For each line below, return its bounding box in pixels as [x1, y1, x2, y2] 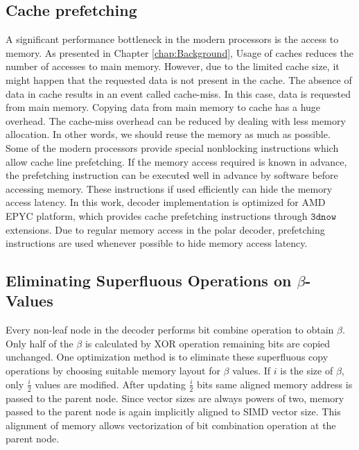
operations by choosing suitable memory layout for [6, 363, 220, 378]
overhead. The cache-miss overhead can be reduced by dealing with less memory [6, 113, 346, 128]
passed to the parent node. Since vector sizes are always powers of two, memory [6, 390, 344, 405]
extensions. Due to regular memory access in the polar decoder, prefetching [6, 222, 325, 236]
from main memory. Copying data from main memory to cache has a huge [6, 100, 321, 114]
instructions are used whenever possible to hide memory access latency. [6, 236, 308, 250]
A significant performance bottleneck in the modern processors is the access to [6, 32, 339, 46]
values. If [232, 363, 271, 378]
